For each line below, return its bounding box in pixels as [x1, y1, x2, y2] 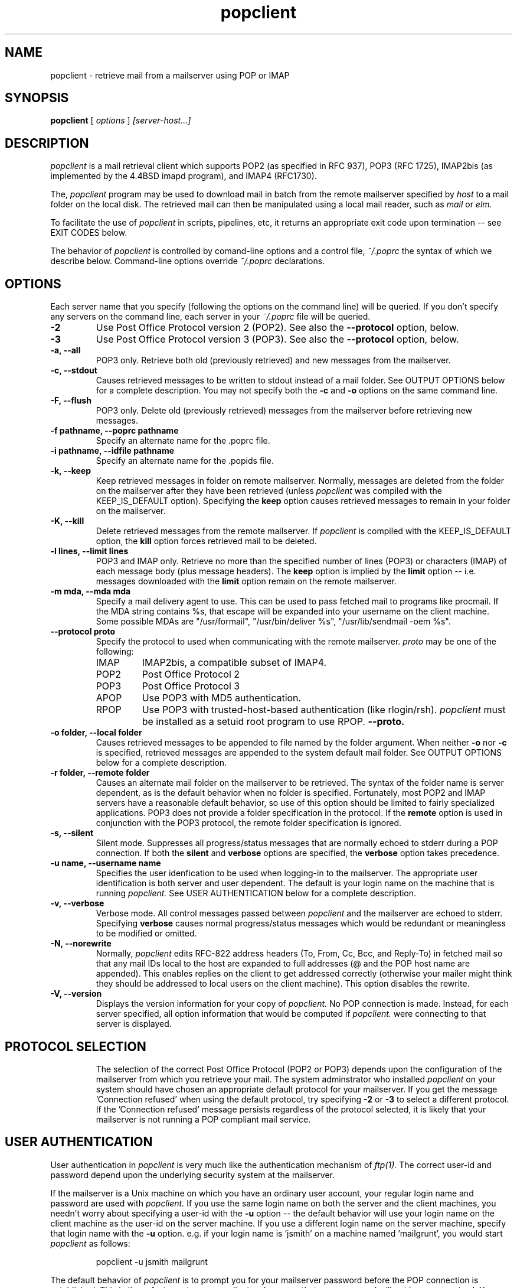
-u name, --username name [50, 858, 161, 869]
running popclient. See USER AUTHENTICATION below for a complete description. [96, 888, 417, 899]
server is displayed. [96, 1019, 172, 1029]
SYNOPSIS [5, 90, 69, 106]
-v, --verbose [50, 898, 104, 909]
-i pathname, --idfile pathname [50, 445, 175, 456]
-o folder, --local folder [50, 727, 142, 738]
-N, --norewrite [50, 938, 112, 949]
